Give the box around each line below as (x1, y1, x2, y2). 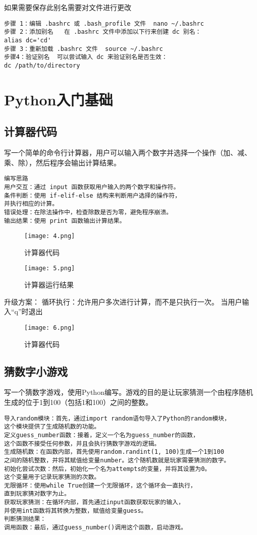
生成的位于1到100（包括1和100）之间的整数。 (4, 396, 152, 407)
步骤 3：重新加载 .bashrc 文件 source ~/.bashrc (4, 45, 163, 52)
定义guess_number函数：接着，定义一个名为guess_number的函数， (4, 431, 199, 439)
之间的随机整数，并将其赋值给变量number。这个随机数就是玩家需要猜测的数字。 (4, 456, 230, 464)
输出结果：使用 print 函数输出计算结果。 (4, 217, 126, 224)
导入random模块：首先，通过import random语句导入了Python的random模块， (4, 414, 230, 422)
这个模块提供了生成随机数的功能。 (4, 423, 100, 431)
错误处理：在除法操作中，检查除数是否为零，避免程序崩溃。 (4, 208, 172, 216)
